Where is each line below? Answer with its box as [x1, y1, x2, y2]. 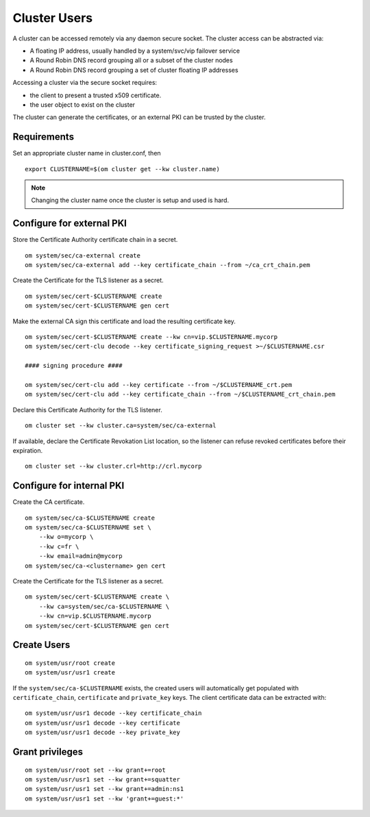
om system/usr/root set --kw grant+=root [25, 766, 166, 774]
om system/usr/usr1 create [25, 668, 116, 677]
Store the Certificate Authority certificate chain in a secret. [12, 236, 178, 244]
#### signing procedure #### [25, 362, 123, 370]
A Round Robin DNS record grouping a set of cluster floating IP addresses [29, 66, 239, 74]
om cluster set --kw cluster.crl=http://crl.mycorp [25, 462, 202, 470]
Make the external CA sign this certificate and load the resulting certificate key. [12, 317, 236, 325]
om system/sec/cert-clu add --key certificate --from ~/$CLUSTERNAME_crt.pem [25, 381, 293, 388]
